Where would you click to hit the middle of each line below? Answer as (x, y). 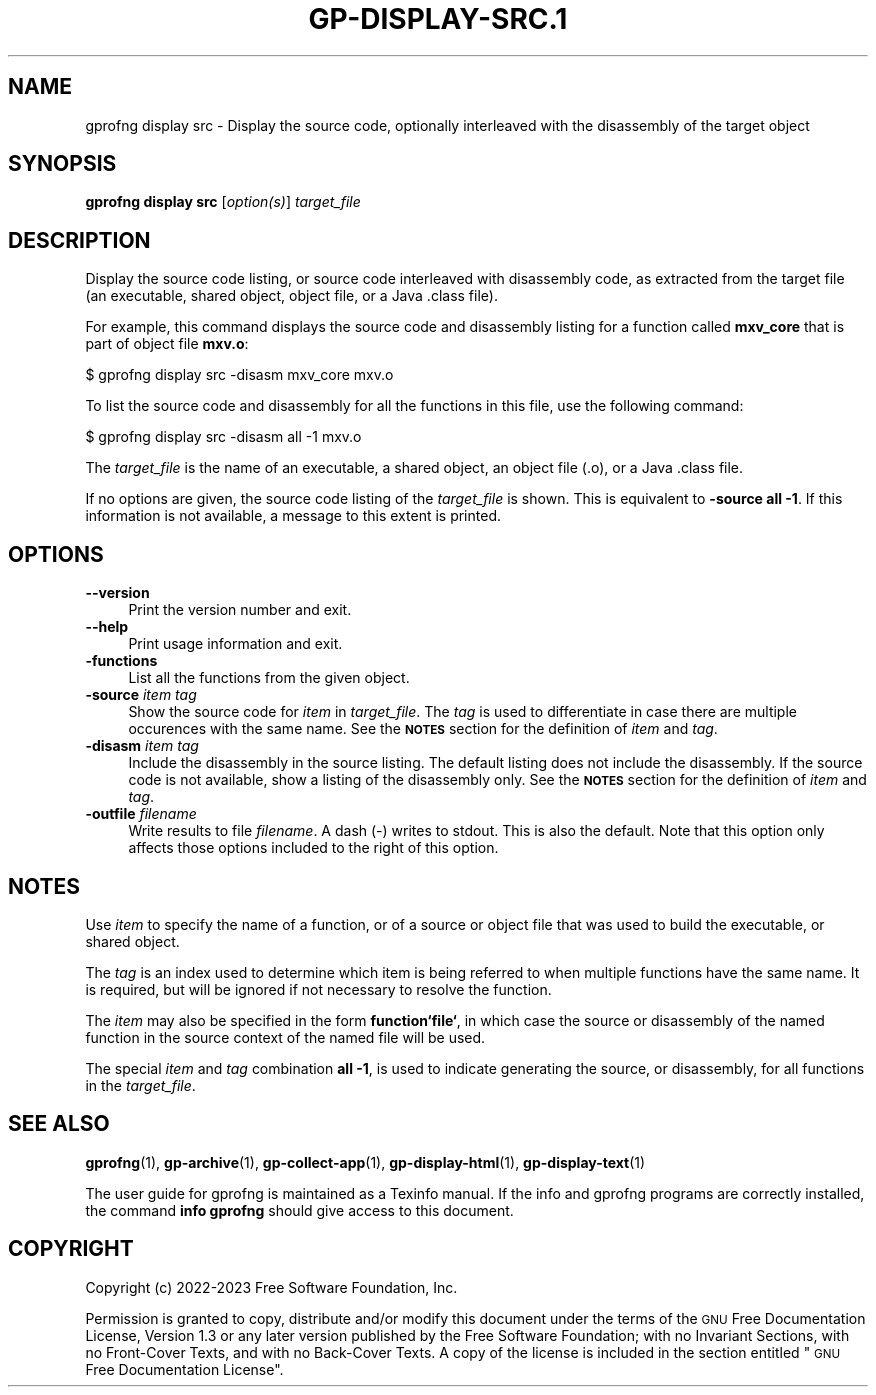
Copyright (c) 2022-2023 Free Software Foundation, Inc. (271, 1287)
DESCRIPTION (79, 240)
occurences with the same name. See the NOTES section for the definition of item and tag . (423, 729)
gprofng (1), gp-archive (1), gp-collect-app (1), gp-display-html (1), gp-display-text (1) (365, 1162)
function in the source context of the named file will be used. (285, 1037)
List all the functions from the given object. (269, 678)
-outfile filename (141, 814)
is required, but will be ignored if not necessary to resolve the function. (318, 989)
